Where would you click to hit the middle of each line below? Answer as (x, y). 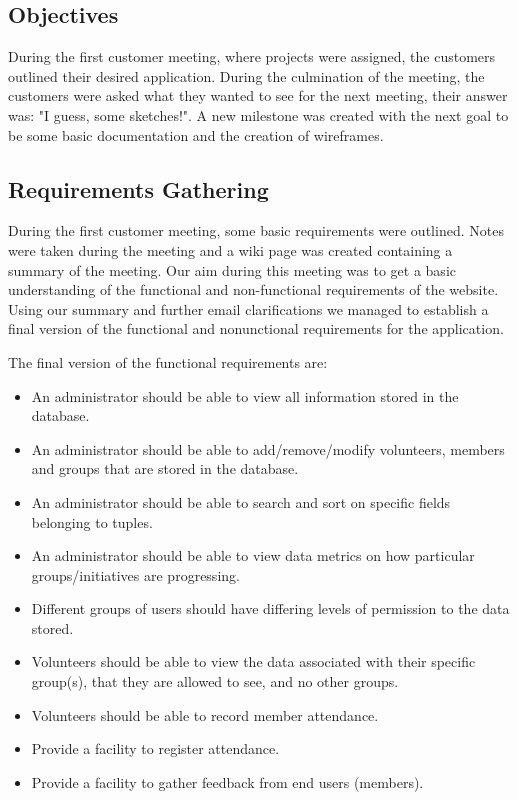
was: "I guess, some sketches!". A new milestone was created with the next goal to (258, 114)
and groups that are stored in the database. (165, 468)
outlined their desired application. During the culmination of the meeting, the (246, 75)
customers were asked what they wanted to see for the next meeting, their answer (258, 95)
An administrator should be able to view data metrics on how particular (253, 555)
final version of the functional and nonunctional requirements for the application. (256, 328)
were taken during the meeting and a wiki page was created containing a (230, 249)
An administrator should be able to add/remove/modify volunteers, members (268, 448)
